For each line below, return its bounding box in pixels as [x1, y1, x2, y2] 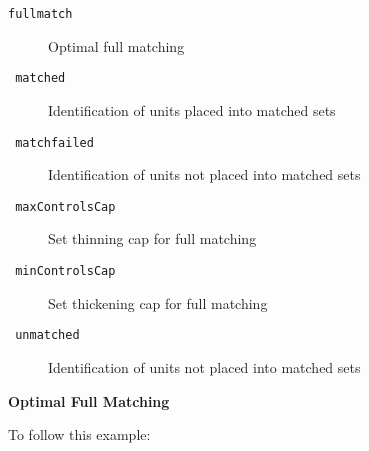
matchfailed [15, 135, 94, 150]
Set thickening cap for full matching [48, 292, 268, 313]
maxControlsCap [15, 199, 116, 214]
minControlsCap [15, 264, 116, 278]
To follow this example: [8, 424, 151, 445]
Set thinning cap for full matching [48, 228, 257, 249]
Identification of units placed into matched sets [48, 99, 336, 120]
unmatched [15, 328, 80, 343]
